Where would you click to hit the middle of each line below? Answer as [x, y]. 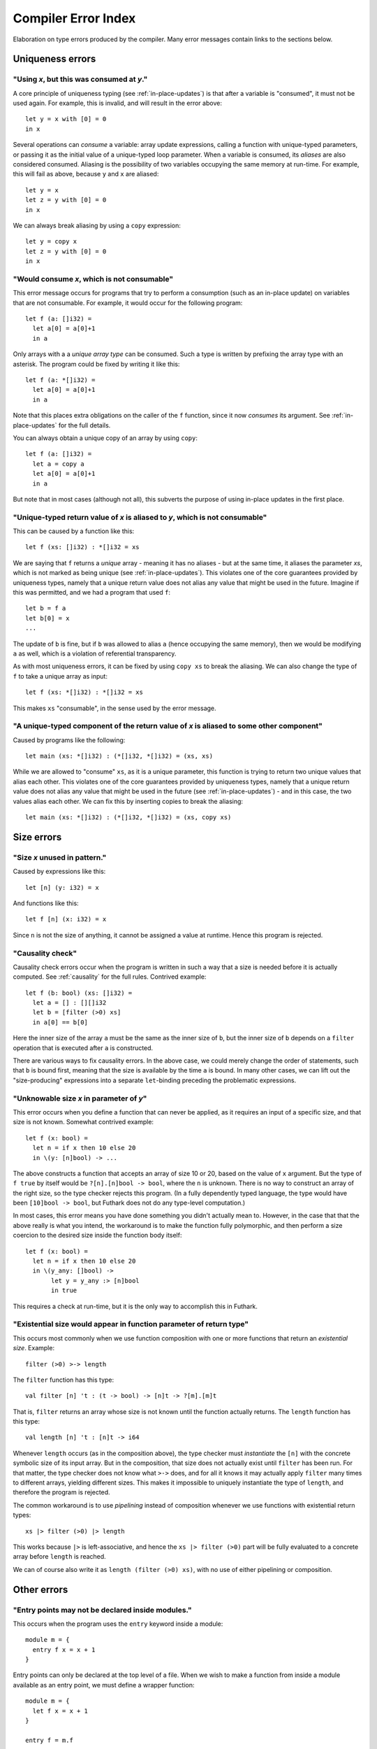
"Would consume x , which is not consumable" [93, 278]
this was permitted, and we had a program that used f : [92, 593]
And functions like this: [46, 903]
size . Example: [34, 1348]
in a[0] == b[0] [60, 1022]
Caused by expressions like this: [59, 872]
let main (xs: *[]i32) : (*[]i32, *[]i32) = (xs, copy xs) [128, 817]
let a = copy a [58, 464]
